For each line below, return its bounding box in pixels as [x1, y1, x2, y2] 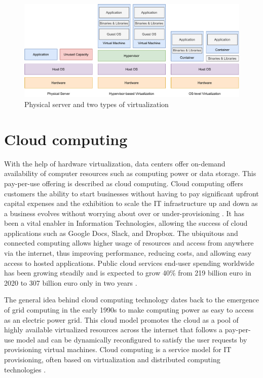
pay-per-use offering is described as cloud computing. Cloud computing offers [4, 178, 243, 188]
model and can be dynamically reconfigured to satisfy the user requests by [16, 334, 247, 345]
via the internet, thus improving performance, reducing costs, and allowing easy [4, 248, 251, 258]
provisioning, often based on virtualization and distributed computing [4, 354, 220, 365]
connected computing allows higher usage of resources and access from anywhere [4, 237, 254, 248]
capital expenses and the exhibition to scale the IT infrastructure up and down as [4, 198, 258, 209]
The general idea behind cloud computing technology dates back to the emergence [4, 294, 259, 305]
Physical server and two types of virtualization [24, 99, 169, 110]
